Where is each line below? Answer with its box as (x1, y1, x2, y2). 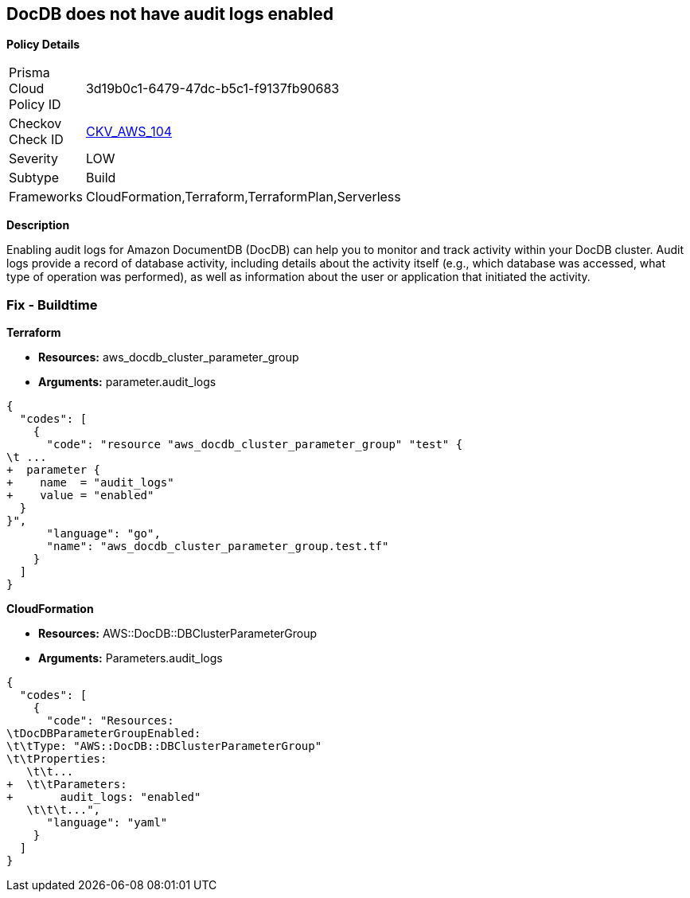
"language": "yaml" (46, 816, 168, 830)
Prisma (9, 64, 50, 81)
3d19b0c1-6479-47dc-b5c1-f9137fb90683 (85, 80, 340, 97)
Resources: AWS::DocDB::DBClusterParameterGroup (38, 627, 318, 641)
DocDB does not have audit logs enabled (6, 4, 333, 24)
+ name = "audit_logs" (6, 476, 174, 490)
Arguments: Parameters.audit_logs (38, 651, 223, 666)
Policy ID (9, 96, 61, 113)
